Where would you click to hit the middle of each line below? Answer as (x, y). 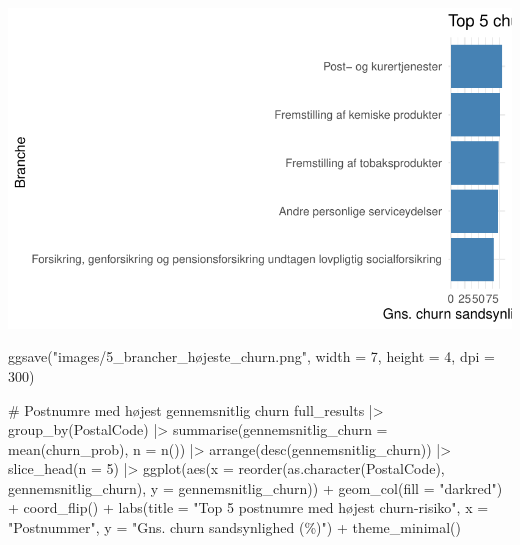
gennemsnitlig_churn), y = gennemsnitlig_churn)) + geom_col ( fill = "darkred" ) (255, 487)
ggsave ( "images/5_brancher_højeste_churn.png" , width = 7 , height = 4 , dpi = (251, 356)
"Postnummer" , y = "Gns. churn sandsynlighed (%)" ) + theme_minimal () (234, 527)
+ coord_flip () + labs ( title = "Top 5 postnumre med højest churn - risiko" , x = (248, 507)
